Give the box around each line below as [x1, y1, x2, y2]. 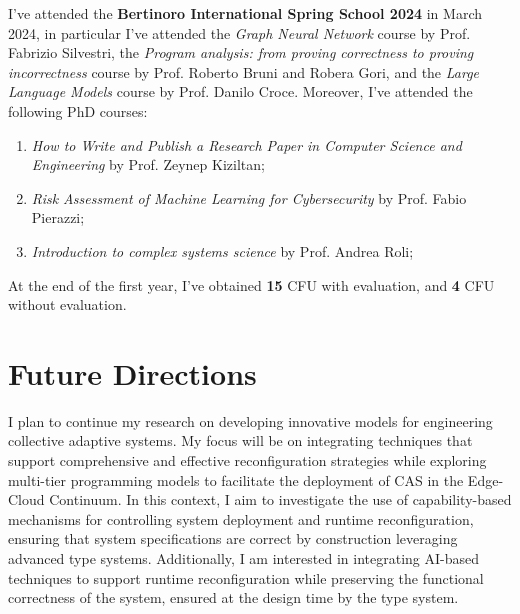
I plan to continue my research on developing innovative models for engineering [8, 410, 493, 431]
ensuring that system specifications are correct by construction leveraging [8, 528, 458, 549]
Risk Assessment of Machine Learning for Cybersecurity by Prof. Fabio [31, 187, 467, 208]
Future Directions [8, 352, 257, 393]
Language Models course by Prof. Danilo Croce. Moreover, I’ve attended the [8, 81, 473, 102]
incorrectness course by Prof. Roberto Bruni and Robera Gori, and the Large [8, 61, 480, 82]
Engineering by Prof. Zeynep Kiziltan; [31, 154, 265, 175]
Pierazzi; [31, 207, 85, 228]
